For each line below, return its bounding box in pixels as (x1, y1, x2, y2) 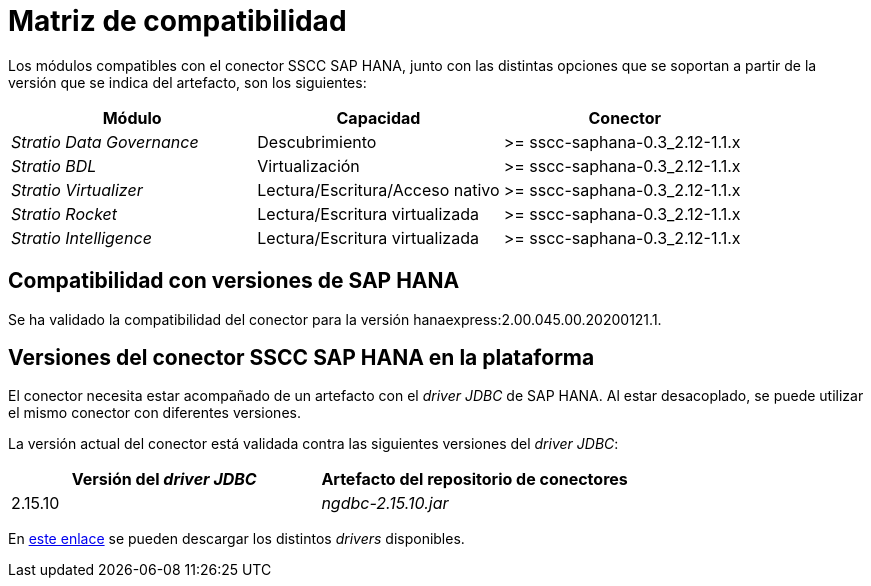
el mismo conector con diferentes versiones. (8, 404, 301, 422)
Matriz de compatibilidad (8, 4, 347, 38)
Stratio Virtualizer (11, 179, 143, 200)
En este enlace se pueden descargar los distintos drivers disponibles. (8, 530, 465, 548)
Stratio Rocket (11, 203, 118, 224)
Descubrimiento (257, 131, 377, 152)
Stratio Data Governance (11, 131, 199, 152)
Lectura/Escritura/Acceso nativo (257, 179, 500, 200)
